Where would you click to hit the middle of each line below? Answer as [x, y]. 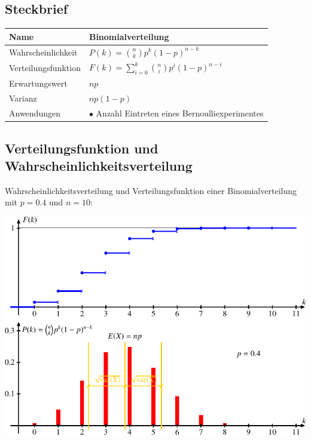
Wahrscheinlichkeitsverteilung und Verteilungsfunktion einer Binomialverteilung [151, 190]
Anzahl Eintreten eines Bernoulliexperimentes [180, 113]
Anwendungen [35, 113]
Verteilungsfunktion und [82, 148]
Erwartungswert [38, 83]
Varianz [23, 98]
